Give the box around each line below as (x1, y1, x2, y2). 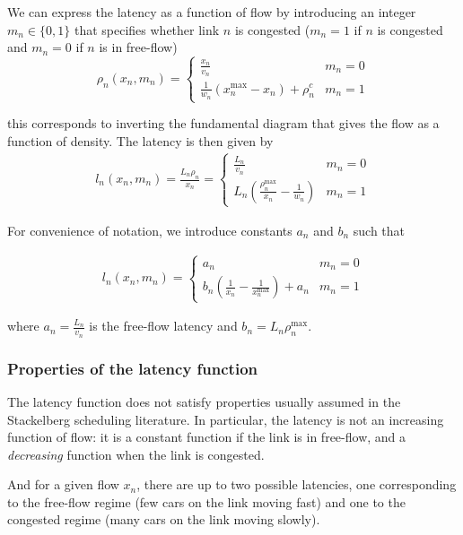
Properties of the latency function (7, 357, 258, 379)
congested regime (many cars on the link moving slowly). (7, 510, 320, 529)
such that (353, 220, 406, 239)
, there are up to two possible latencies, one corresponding (136, 475, 457, 494)
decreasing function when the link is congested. (7, 444, 265, 463)
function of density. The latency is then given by (7, 131, 274, 150)
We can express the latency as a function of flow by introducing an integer (7, 3, 416, 21)
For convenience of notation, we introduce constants (7, 220, 293, 239)
